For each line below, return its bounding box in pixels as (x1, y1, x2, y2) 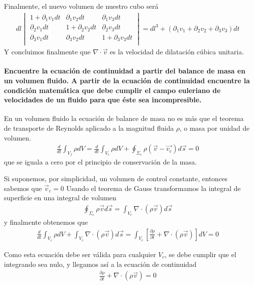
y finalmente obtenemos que (4, 217, 88, 227)
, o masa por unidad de (179, 123, 250, 133)
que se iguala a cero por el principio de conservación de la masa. (4, 157, 197, 167)
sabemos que (4, 183, 42, 193)
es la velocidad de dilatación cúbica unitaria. (110, 47, 244, 57)
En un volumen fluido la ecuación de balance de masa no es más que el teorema (4, 113, 244, 123)
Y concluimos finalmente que (4, 47, 91, 57)
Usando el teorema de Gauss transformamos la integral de (66, 183, 241, 193)
